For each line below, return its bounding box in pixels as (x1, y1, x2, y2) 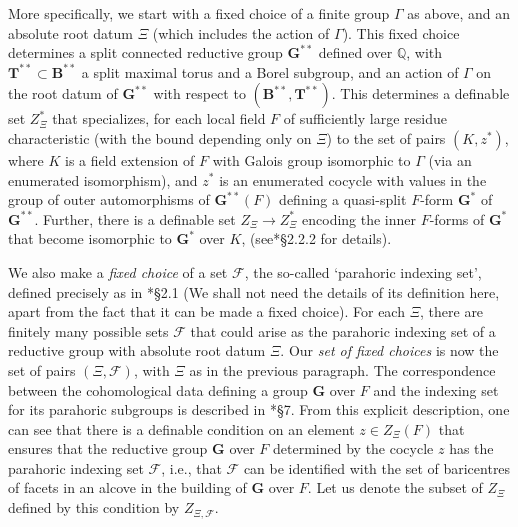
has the (449, 438, 494, 459)
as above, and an (407, 3, 511, 23)
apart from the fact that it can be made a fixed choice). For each (8, 301, 405, 322)
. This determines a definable (331, 83, 510, 104)
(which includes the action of (152, 22, 330, 43)
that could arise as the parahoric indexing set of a (190, 320, 496, 341)
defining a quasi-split (279, 189, 407, 210)
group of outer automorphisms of (8, 189, 210, 210)
